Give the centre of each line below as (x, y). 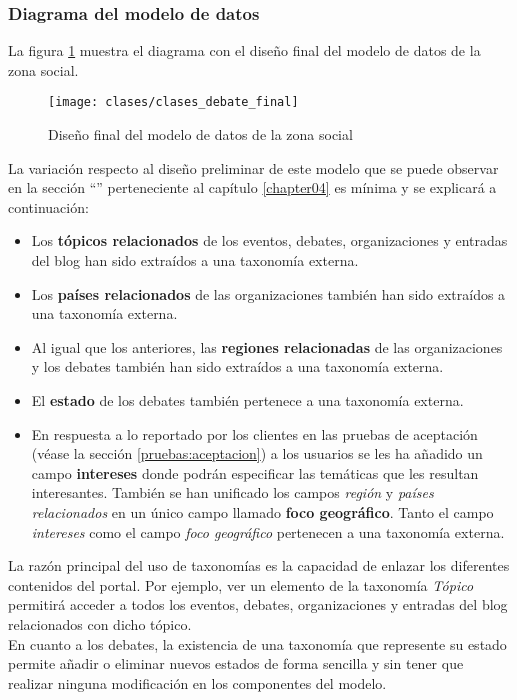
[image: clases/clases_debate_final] (173, 102)
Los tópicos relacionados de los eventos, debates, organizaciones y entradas (269, 240)
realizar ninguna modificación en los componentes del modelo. (197, 682)
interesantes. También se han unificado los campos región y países (232, 492)
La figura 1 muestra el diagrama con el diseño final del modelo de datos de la (244, 50)
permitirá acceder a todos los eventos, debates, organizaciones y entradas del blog (258, 604)
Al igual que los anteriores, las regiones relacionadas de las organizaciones (267, 346)
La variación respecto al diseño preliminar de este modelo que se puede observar (253, 167)
